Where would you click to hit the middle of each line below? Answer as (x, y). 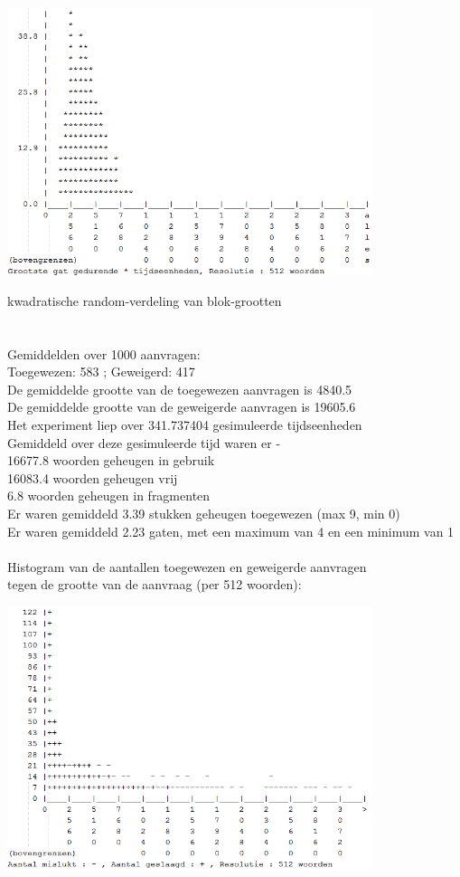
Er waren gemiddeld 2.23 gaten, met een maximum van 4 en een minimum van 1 (231, 531)
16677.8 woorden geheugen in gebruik (111, 460)
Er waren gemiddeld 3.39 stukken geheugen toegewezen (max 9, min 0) (204, 513)
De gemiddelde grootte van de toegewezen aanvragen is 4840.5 (180, 389)
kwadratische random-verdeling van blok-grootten (145, 300)
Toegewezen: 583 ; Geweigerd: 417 (101, 372)
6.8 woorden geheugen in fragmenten (109, 496)
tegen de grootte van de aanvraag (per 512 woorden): (155, 584)
